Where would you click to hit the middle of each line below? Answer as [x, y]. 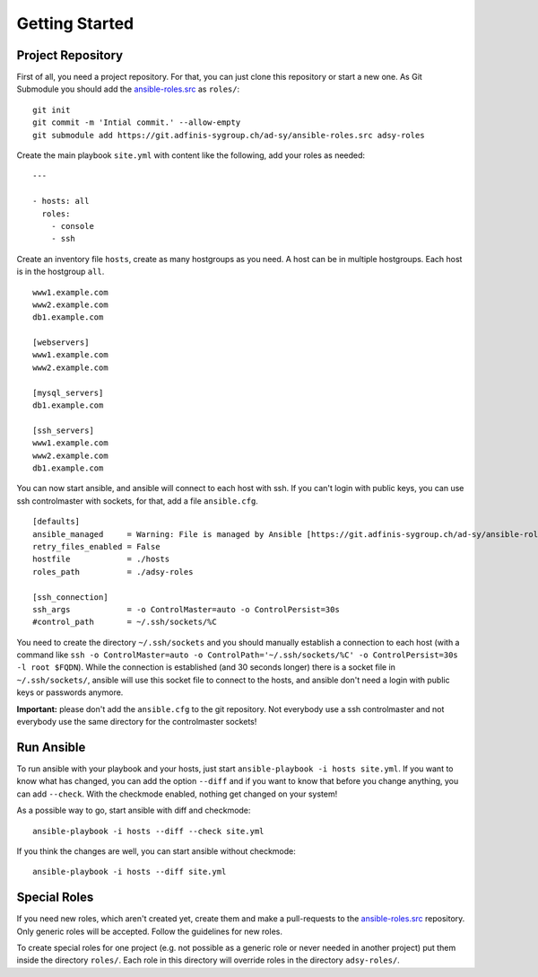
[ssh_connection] [70, 597]
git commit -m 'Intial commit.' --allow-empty [137, 123]
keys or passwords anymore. [70, 692]
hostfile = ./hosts [101, 559]
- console [72, 226]
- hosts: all [61, 201]
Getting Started [75, 23]
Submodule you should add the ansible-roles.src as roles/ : [128, 89]
